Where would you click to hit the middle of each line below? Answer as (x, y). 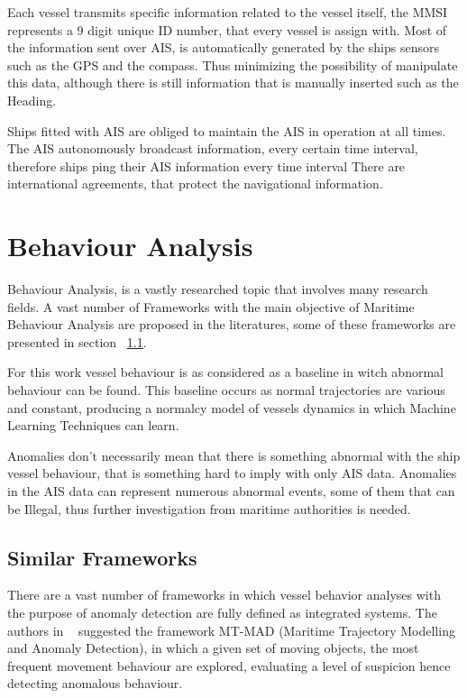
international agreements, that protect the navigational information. (195, 184)
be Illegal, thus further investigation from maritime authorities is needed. (209, 508)
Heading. (32, 100)
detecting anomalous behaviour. (95, 683)
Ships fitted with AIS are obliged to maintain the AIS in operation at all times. (227, 130)
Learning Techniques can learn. (93, 425)
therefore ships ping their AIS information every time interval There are (206, 165)
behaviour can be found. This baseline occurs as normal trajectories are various (226, 390)
